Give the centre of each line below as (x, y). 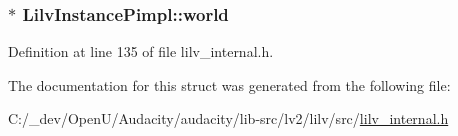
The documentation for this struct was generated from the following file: (229, 84)
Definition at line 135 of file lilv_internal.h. (141, 51)
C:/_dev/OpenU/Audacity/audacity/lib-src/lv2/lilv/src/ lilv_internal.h (228, 118)
